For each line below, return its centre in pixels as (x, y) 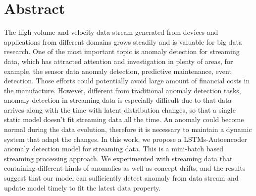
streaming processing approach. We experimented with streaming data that (118, 158)
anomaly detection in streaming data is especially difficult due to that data (118, 100)
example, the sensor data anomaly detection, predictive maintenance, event (118, 71)
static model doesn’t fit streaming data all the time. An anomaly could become (124, 119)
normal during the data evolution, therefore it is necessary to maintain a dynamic (128, 129)
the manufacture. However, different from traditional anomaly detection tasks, (123, 90)
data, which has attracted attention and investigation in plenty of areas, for (119, 61)
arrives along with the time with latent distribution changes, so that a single (120, 109)
